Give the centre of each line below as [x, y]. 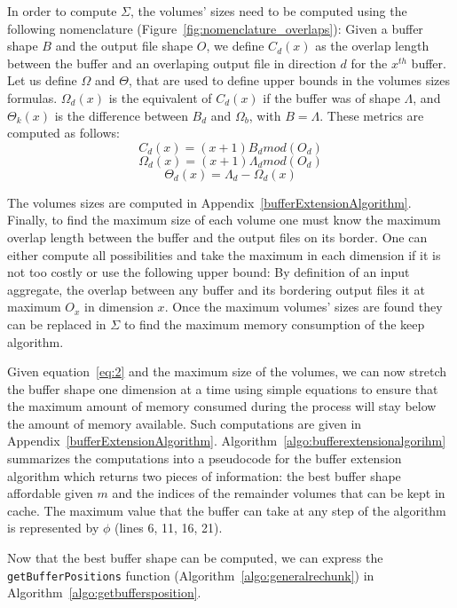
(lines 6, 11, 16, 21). [168, 528]
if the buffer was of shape [331, 97]
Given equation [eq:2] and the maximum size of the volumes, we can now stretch [227, 371]
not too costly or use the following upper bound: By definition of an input [209, 272]
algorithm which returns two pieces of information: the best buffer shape [204, 475]
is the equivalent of [160, 97]
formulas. [32, 97]
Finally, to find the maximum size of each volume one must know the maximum [224, 220]
